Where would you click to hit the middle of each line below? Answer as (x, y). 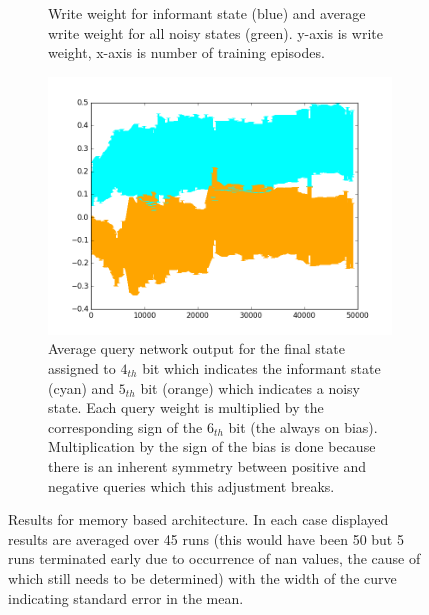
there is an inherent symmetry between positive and (207, 465)
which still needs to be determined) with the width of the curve (202, 577)
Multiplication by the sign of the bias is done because (212, 446)
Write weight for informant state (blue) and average (207, 13)
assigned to (82, 367)
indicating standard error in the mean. (126, 597)
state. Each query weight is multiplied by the (186, 407)
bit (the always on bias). (303, 426)
